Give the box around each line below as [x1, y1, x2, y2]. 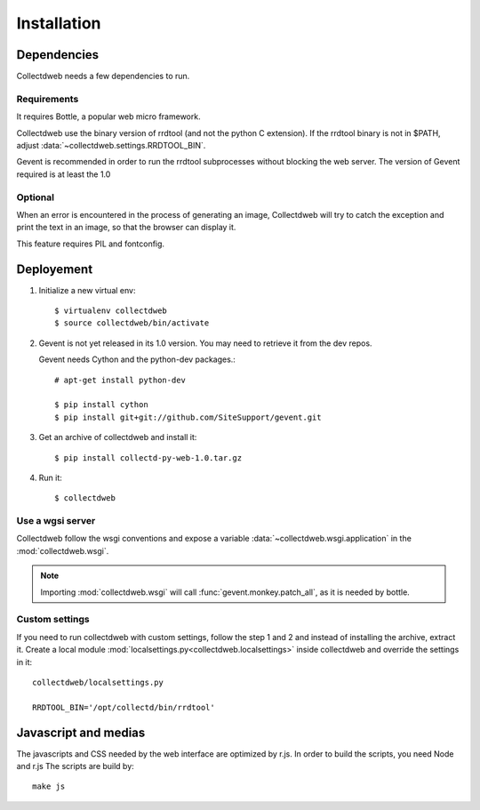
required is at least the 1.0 [16, 169, 111, 180]
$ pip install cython [54, 400, 148, 410]
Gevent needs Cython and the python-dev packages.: [38, 354, 236, 365]
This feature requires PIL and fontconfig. [16, 238, 164, 249]
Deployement [16, 261, 93, 277]
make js [32, 782, 66, 791]
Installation [16, 13, 101, 33]
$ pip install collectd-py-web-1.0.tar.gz [54, 453, 243, 462]
